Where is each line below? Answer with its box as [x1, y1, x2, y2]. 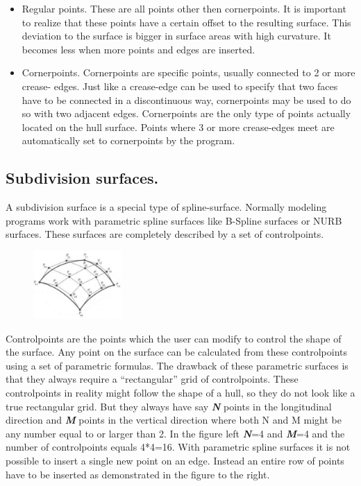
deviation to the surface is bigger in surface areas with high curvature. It [22, 28, 331, 43]
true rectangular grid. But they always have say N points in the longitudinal [6, 399, 332, 413]
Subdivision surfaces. [6, 167, 159, 189]
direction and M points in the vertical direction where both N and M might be [6, 413, 342, 427]
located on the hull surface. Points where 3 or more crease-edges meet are [22, 119, 335, 134]
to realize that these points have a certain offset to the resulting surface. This [22, 15, 351, 29]
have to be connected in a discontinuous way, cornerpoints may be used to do [22, 92, 351, 107]
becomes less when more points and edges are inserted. [22, 42, 255, 56]
